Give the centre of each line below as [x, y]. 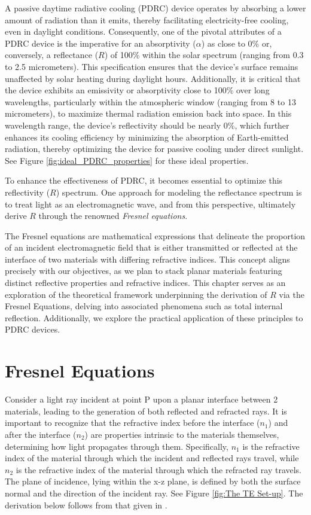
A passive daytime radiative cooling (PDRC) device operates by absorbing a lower [155, 8]
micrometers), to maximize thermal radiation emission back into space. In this [148, 113]
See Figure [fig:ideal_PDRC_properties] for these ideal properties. [127, 160]
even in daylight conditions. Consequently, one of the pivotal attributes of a [143, 31]
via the [292, 294]
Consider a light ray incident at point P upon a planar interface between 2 [141, 399]
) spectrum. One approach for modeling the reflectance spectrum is [179, 192]
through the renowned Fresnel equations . [113, 216]
